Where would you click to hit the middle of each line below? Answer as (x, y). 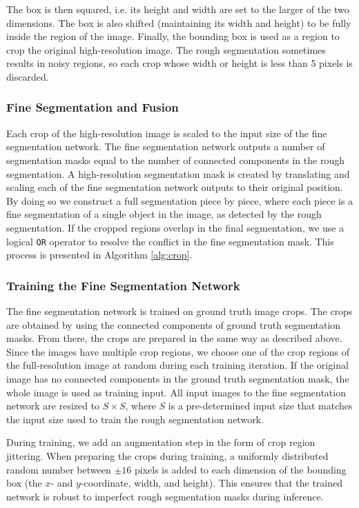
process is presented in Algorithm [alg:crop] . (99, 255)
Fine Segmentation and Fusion (93, 107)
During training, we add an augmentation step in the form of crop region (161, 442)
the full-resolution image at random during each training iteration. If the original (177, 365)
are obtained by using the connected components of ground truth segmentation (174, 324)
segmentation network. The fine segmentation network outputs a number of (166, 146)
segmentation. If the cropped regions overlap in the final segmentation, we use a (175, 227)
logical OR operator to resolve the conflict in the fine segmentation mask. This (170, 241)
